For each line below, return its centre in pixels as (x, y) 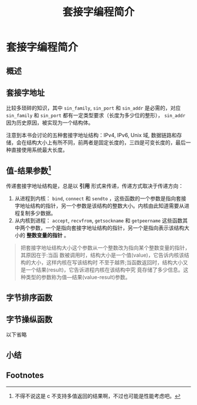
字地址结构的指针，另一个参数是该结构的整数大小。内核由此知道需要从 (99, 206)
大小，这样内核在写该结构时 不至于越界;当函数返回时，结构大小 (107, 263)
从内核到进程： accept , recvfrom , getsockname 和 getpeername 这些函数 (98, 221)
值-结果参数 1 (29, 170)
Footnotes (25, 375)
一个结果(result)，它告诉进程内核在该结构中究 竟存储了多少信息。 (104, 270)
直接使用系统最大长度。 (39, 150)
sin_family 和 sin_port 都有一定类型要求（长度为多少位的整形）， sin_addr (96, 115)
